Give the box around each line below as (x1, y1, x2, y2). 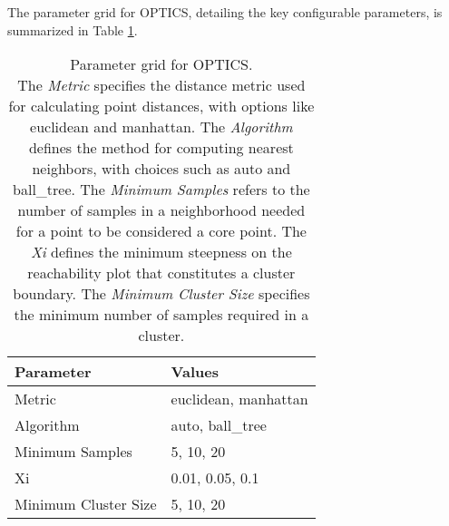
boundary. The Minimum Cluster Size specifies (13, 283, 310, 305)
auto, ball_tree (171, 414, 267, 436)
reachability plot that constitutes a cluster (27, 262, 296, 284)
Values (171, 361, 219, 383)
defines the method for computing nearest (28, 137, 294, 159)
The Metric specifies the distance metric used (17, 74, 306, 96)
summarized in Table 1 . (7, 20, 138, 39)
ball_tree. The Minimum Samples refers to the (13, 179, 310, 200)
